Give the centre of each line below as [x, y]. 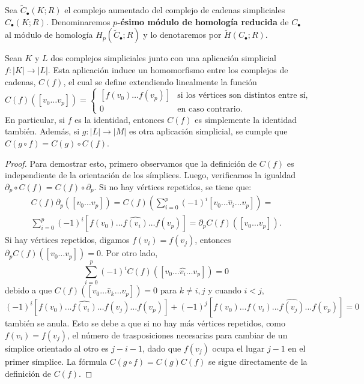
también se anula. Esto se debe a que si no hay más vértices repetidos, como [145, 323]
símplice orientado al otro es [57, 348]
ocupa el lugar [238, 348]
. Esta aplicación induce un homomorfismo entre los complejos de [168, 70]
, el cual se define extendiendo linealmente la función [160, 81]
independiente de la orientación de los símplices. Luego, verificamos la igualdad [150, 175]
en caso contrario [209, 109]
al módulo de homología [49, 34]
